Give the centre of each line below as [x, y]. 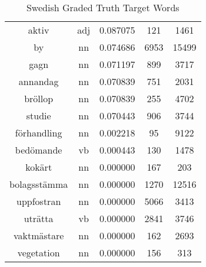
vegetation [39, 253]
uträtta [39, 218]
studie [39, 115]
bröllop [39, 98]
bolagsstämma [39, 184]
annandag [39, 81]
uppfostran [39, 201]
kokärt [39, 167]
